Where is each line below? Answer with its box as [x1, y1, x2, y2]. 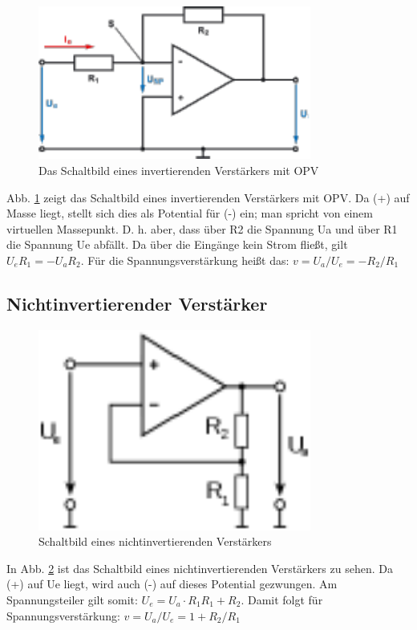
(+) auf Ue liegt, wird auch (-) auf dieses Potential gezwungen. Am [6, 575, 338, 592]
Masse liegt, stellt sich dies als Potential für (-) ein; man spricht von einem [6, 205, 373, 222]
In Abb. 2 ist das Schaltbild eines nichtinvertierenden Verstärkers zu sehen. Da [6, 559, 393, 576]
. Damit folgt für [241, 591, 323, 608]
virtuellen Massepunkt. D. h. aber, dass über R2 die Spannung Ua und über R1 [6, 220, 398, 237]
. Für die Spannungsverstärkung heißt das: [80, 252, 289, 268]
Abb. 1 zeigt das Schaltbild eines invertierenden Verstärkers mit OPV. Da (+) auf [6, 189, 410, 205]
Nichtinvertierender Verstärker [6, 291, 268, 315]
